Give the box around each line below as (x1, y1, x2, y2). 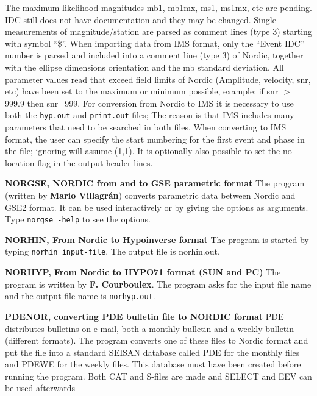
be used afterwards (5, 381, 75, 394)
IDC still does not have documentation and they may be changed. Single (5, 13, 276, 26)
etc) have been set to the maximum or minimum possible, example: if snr (5, 85, 279, 97)
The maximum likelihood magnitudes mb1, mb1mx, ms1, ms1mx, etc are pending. (5, 1, 312, 13)
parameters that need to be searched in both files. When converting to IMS (5, 121, 287, 133)
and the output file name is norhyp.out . (5, 289, 155, 302)
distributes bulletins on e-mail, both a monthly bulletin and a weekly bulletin (5, 322, 294, 334)
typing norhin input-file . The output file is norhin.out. (5, 245, 220, 258)
